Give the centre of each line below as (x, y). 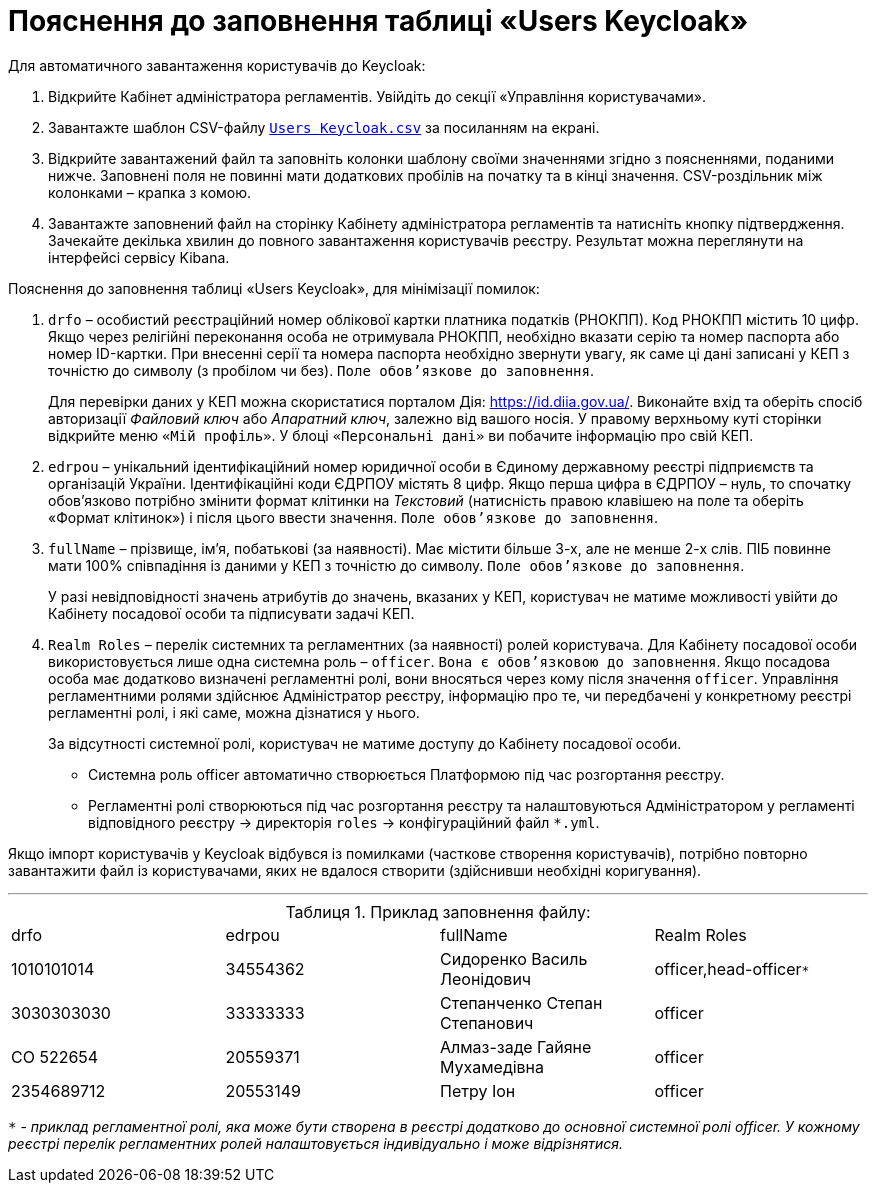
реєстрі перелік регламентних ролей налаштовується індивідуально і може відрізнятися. (315, 1143)
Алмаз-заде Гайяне (516, 1046)
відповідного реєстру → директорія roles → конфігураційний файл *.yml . (344, 822)
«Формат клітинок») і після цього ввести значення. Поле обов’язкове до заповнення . (353, 517)
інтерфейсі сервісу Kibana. (139, 257)
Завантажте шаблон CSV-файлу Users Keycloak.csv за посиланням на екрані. (324, 127)
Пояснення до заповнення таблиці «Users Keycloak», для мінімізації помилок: (274, 288)
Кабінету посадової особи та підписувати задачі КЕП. (231, 613)
